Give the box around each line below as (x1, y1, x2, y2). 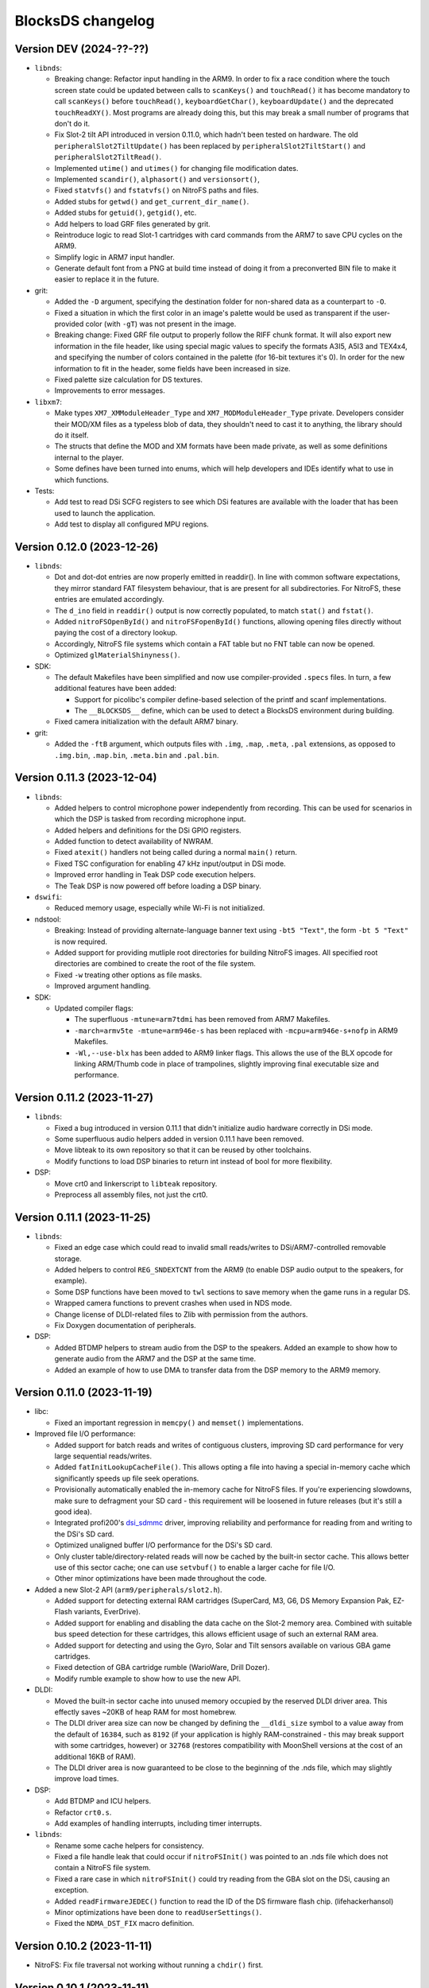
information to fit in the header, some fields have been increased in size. (54, 363, 291, 373)
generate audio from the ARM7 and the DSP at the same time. (54, 1354, 257, 1364)
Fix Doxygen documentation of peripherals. (54, 1320, 196, 1330)
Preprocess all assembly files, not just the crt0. (54, 1190, 208, 1199)
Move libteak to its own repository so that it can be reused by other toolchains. (54, 1145, 311, 1155)
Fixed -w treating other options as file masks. (54, 970, 203, 980)
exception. (54, 1885, 89, 1895)
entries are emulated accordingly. (54, 595, 164, 604)
